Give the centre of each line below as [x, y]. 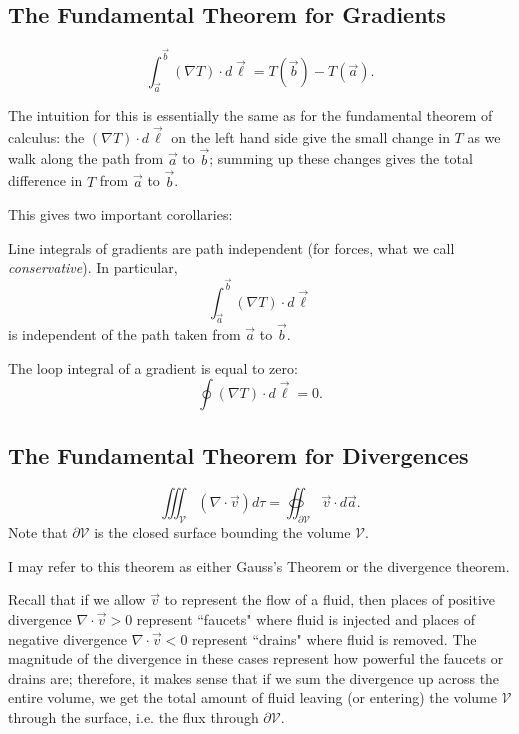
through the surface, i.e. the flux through [133, 716]
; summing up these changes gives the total [341, 158]
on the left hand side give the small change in [310, 136]
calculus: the [46, 136]
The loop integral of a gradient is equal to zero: [153, 367]
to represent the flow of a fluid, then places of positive [330, 599]
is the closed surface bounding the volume [222, 532]
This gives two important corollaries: [120, 214]
